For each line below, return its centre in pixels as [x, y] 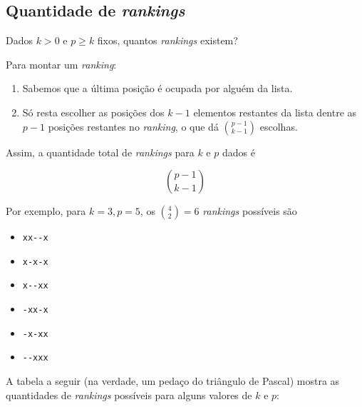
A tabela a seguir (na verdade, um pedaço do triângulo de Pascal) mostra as [173, 381]
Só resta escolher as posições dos [93, 112]
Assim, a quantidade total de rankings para [100, 152]
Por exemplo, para [46, 211]
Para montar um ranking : [61, 64]
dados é [238, 152]
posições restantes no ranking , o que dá [133, 126]
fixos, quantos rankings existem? [167, 40]
